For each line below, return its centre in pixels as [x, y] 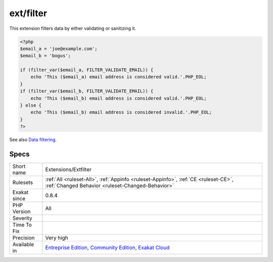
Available [23, 244]
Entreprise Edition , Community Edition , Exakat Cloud [107, 248]
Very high [57, 238]
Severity [22, 219]
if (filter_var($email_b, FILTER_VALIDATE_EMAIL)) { [87, 91]
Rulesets [22, 183]
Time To [22, 225]
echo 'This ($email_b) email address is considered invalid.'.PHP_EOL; [121, 112]
